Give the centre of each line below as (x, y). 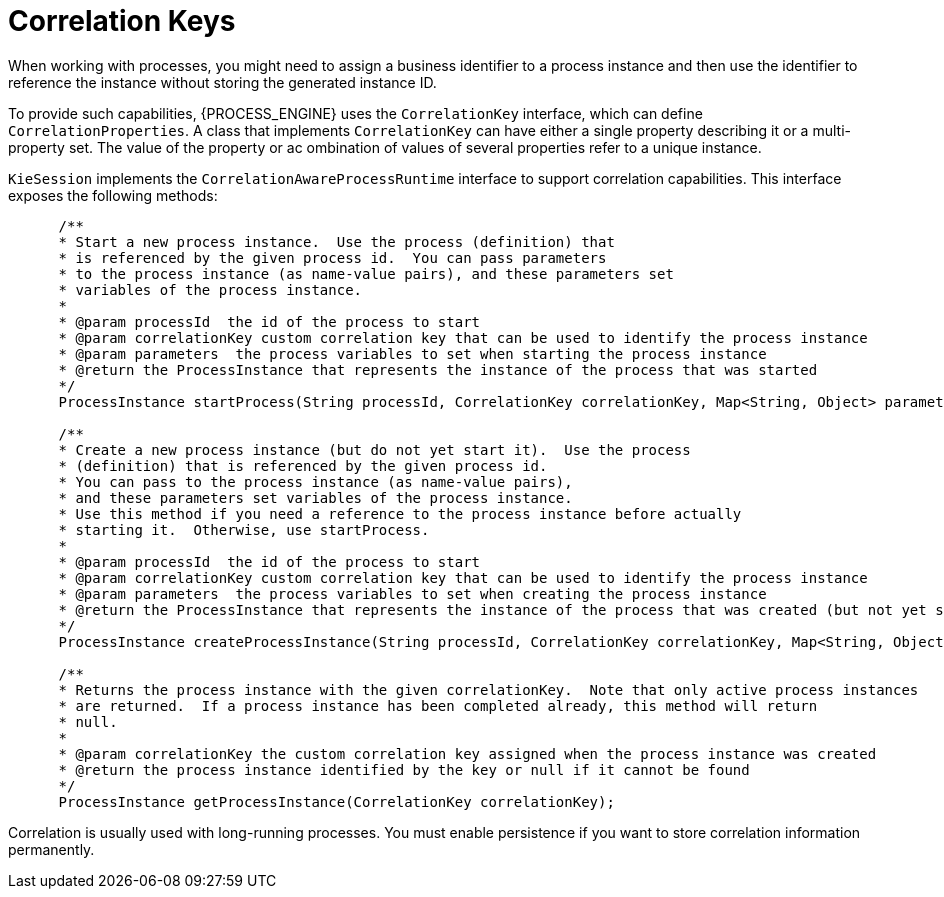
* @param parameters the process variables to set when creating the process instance (412, 593)
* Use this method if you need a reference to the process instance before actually (400, 513)
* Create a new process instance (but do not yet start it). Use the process (374, 449)
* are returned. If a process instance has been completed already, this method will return (438, 705)
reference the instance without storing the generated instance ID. (222, 82)
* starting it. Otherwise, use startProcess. (244, 529)
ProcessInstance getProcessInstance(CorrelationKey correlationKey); (336, 801)
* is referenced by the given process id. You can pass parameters (332, 257)
